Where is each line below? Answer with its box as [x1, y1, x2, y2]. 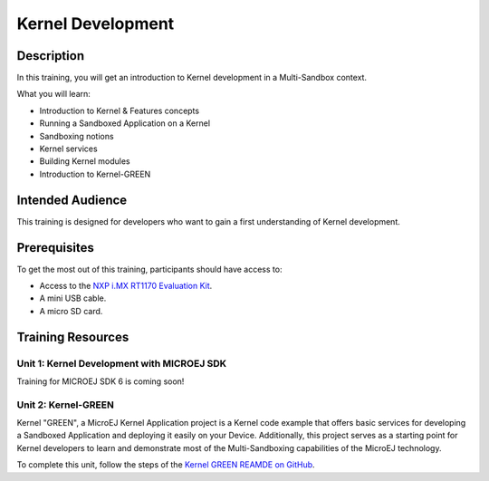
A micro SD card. [39, 305, 103, 316]
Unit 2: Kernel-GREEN [16, 399, 115, 411]
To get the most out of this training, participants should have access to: [16, 264, 283, 274]
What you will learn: [16, 89, 91, 100]
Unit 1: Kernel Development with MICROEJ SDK [16, 357, 227, 370]
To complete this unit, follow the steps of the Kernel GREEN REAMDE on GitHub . [16, 459, 316, 470]
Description [16, 48, 85, 63]
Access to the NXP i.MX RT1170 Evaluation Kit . [39, 281, 213, 291]
